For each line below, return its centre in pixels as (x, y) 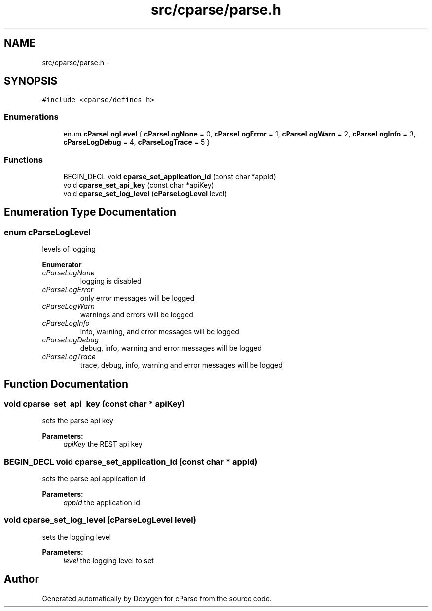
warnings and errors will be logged (137, 315)
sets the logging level (77, 537)
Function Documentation (66, 384)
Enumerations (31, 117)
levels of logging (69, 249)
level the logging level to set (108, 560)
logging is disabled (111, 281)
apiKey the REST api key (103, 444)
